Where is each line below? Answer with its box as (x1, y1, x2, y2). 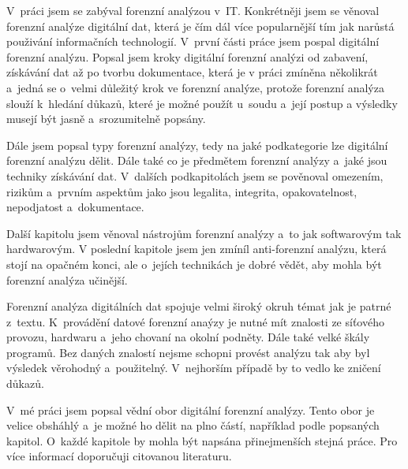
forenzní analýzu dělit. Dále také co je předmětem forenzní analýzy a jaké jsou (6, 152, 387, 169)
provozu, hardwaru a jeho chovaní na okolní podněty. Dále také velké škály (6, 329, 370, 345)
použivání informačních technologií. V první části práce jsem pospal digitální (6, 33, 380, 50)
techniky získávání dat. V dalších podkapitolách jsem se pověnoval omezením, (6, 167, 384, 184)
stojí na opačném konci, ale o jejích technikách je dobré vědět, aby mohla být (6, 255, 382, 272)
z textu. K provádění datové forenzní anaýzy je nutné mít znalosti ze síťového (6, 313, 384, 329)
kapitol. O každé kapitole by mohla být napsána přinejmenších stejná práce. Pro (6, 432, 398, 449)
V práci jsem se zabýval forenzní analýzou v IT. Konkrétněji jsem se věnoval (6, 2, 380, 18)
